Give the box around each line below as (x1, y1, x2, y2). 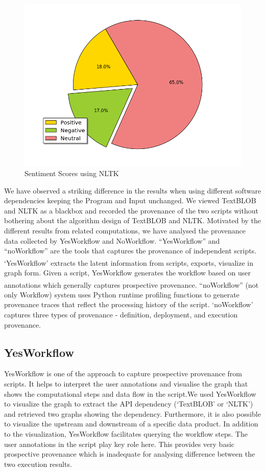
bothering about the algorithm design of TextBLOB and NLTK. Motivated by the (4, 215, 261, 226)
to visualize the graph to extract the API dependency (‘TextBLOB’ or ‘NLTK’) (4, 398, 253, 409)
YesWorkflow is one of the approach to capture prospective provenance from (4, 368, 242, 379)
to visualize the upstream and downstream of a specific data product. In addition (4, 418, 258, 429)
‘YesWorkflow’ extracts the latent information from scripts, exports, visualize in (4, 257, 254, 268)
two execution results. (4, 458, 72, 469)
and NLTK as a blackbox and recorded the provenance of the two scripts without (4, 205, 258, 216)
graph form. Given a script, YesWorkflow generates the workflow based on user (4, 267, 251, 277)
